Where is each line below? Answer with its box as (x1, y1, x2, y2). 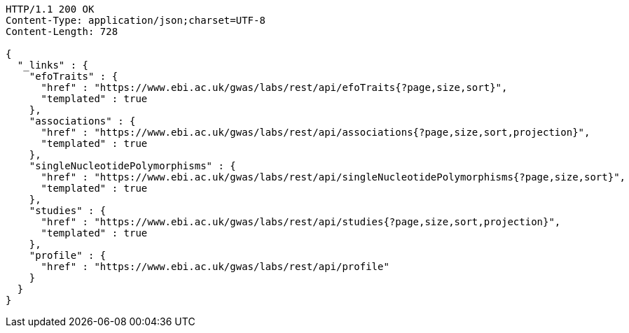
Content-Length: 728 (6, 26, 118, 37)
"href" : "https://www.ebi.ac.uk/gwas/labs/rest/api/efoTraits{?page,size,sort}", (41, 82, 508, 93)
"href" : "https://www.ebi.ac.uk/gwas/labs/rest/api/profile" (41, 261, 389, 272)
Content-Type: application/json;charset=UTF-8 (6, 15, 265, 26)
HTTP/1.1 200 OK (6, 3, 95, 15)
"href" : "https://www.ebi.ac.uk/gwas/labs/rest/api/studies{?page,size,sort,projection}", (41, 216, 561, 227)
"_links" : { (17, 59, 89, 71)
